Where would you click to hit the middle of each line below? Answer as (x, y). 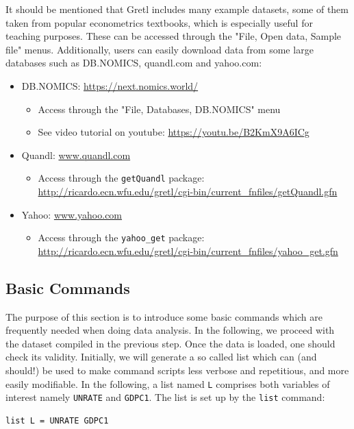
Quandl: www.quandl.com (76, 155)
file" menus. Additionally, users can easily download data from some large (160, 49)
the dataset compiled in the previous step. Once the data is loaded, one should (170, 343)
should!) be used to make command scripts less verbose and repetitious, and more (177, 370)
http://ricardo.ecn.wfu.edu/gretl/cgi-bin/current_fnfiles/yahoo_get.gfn (188, 250)
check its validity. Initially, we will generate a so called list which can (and (161, 357)
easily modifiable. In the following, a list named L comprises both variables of (168, 383)
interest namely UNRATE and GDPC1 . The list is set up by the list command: (165, 397)
